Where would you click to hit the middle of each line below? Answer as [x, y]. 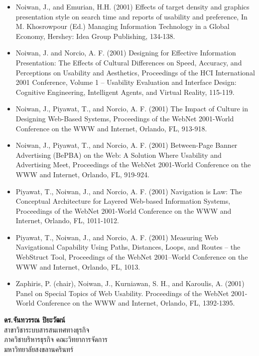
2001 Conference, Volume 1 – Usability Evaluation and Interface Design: [126, 82]
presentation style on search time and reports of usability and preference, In [131, 16]
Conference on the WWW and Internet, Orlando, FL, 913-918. [111, 128]
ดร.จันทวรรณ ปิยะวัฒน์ [35, 320]
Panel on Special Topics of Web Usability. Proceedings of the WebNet [122, 293]
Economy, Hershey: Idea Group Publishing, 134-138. [95, 36]
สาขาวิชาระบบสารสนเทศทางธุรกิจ [47, 329]
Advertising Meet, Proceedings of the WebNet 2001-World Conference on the [133, 165]
